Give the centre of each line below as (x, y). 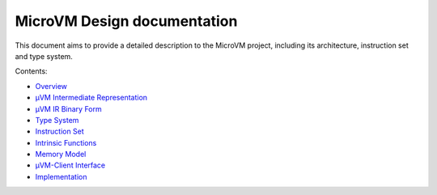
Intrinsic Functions (66, 142)
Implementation (61, 176)
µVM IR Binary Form (68, 108)
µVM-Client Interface (70, 165)
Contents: (31, 71)
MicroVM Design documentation (126, 21)
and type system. (44, 56)
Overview (51, 86)
